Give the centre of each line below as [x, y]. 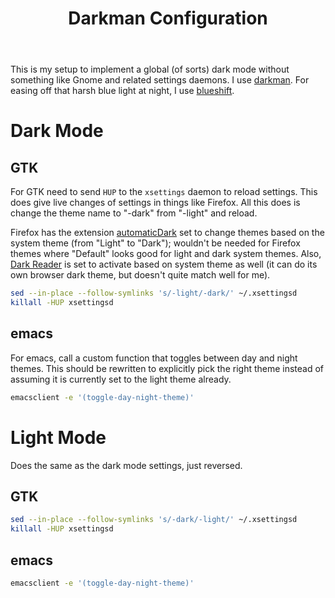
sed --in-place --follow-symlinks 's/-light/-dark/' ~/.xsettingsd [154, 293]
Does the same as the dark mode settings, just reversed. [126, 465]
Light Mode [58, 437]
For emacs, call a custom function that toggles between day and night [154, 358]
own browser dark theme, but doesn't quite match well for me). [140, 275]
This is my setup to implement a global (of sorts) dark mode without [150, 69]
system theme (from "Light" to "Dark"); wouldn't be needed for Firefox [155, 243]
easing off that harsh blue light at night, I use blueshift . [122, 91]
